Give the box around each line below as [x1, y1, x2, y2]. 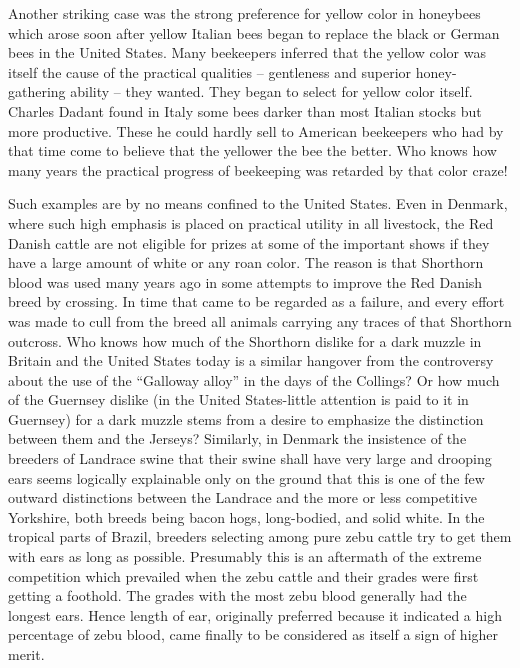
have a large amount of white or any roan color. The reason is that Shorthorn [8, 252, 484, 273]
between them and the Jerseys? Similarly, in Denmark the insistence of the [8, 428, 467, 449]
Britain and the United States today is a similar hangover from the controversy [8, 350, 494, 371]
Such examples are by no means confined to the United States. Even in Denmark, [8, 193, 508, 214]
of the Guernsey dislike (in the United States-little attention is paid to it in [8, 389, 469, 410]
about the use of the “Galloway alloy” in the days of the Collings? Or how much [8, 369, 500, 390]
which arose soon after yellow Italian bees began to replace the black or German [8, 22, 500, 43]
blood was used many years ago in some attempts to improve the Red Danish [8, 271, 483, 292]
